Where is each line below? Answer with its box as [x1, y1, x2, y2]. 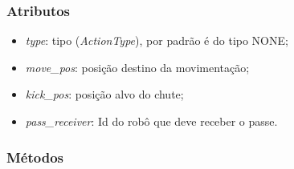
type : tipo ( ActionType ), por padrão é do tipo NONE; [25, 32, 288, 49]
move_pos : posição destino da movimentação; [25, 58, 250, 75]
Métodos [6, 147, 64, 167]
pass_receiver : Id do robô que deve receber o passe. [25, 113, 278, 129]
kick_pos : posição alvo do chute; [25, 86, 184, 103]
